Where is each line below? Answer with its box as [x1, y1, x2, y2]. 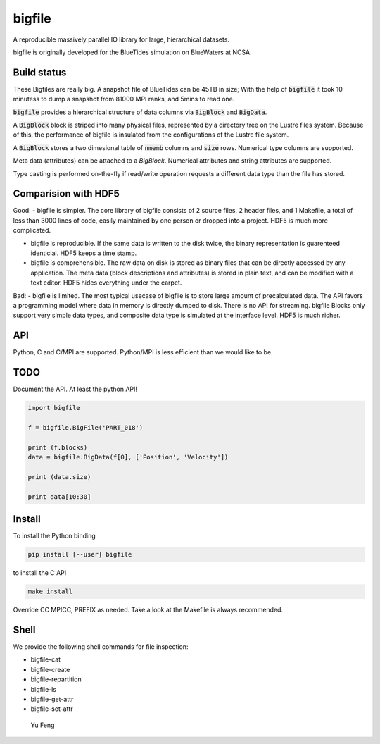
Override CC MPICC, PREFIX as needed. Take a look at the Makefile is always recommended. [13, 606, 284, 614]
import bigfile [27, 404, 80, 412]
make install [27, 588, 73, 595]
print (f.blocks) [27, 443, 88, 451]
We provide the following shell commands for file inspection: [13, 643, 189, 651]
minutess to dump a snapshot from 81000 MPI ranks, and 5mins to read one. [13, 95, 235, 104]
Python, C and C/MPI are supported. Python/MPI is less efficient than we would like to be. [13, 348, 274, 356]
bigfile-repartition [30, 675, 82, 683]
